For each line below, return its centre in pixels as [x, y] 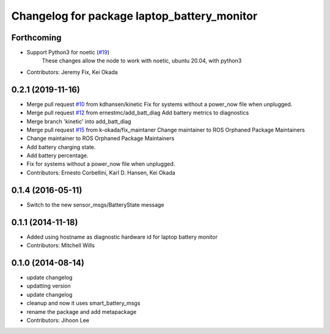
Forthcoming [36, 38]
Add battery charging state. [61, 147]
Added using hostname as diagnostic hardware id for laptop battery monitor [122, 237]
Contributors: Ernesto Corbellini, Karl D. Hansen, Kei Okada [101, 173]
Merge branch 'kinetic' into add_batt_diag [79, 121]
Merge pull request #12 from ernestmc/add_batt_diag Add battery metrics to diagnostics [138, 113]
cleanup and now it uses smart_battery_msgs [83, 303]
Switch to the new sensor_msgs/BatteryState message [95, 204]
